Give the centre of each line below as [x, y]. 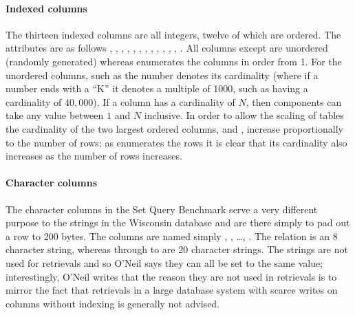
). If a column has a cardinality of [164, 101]
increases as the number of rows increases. [94, 156]
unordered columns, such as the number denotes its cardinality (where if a [162, 75]
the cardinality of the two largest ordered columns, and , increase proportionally [174, 128]
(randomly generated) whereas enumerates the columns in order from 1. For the [174, 61]
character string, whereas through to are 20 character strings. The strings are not [177, 249]
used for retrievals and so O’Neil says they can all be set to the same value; [164, 262]
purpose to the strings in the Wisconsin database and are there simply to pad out [178, 222]
